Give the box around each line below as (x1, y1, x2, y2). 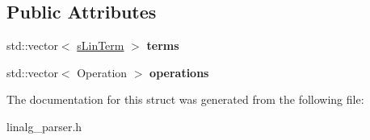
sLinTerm (77, 37, 124, 54)
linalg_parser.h (6, 117, 82, 134)
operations (149, 64, 209, 80)
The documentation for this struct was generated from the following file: (6, 91, 364, 108)
